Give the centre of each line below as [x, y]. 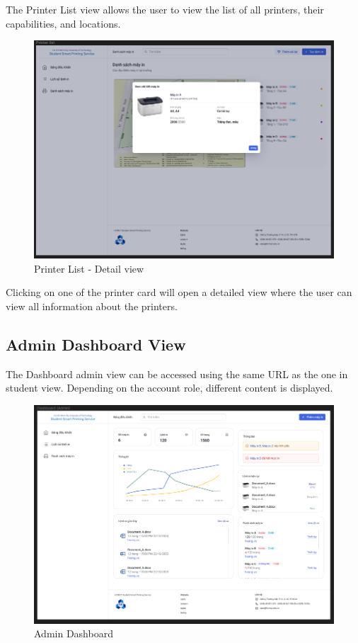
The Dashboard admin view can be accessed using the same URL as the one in [177, 374]
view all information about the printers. [92, 306]
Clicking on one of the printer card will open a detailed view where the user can [179, 292]
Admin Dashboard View [96, 344]
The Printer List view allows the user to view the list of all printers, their [165, 9]
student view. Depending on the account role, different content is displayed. [169, 388]
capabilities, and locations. [63, 23]
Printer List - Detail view [89, 268]
